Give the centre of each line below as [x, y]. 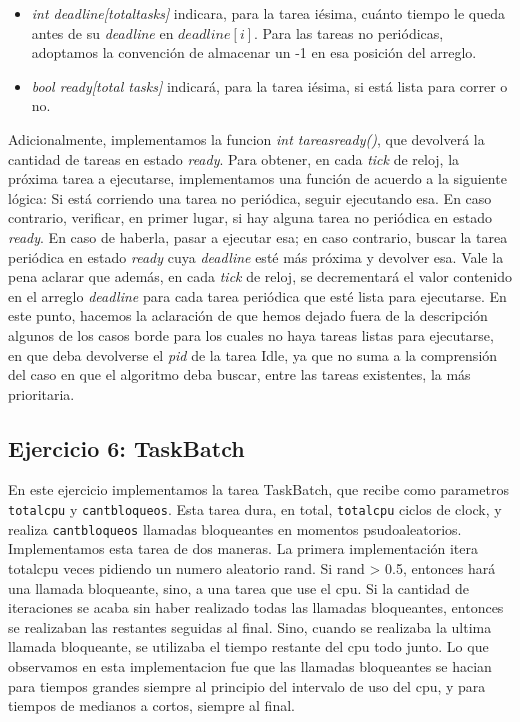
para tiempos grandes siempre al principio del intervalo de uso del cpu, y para [247, 685]
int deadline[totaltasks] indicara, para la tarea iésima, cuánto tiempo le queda [268, 13]
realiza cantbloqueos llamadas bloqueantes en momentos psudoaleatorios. [235, 528]
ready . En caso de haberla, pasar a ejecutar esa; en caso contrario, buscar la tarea [258, 236]
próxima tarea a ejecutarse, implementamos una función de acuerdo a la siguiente [257, 178]
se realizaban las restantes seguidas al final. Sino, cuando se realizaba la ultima [250, 626]
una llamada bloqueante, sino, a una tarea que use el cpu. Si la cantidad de [239, 587]
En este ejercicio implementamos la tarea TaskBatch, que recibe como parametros [258, 489]
